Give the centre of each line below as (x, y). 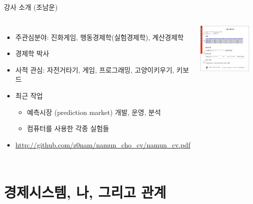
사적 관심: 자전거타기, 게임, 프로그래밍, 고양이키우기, (95, 69)
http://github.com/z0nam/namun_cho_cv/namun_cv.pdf (103, 144)
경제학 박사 (32, 53)
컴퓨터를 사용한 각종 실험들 (68, 128)
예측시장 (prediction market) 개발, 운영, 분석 (94, 112)
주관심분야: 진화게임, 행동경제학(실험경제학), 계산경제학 (99, 37)
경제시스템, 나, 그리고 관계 (85, 192)
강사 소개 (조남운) (31, 7)
